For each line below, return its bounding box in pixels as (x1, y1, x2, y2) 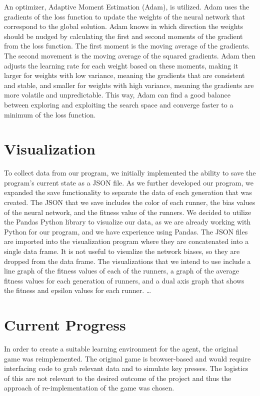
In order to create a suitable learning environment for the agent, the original (4, 343, 238, 354)
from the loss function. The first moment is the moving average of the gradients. (4, 40, 250, 51)
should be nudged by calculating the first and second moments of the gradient (4, 30, 243, 41)
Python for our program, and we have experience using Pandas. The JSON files (4, 226, 248, 236)
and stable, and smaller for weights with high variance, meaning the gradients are (4, 79, 254, 90)
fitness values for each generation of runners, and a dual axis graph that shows (4, 275, 244, 285)
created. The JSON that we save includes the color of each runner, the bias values (4, 197, 255, 207)
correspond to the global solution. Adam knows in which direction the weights (4, 21, 243, 31)
